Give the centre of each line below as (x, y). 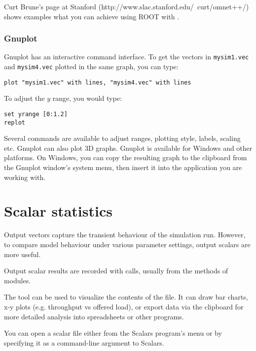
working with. (25, 177)
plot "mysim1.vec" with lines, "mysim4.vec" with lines (98, 82)
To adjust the (24, 98)
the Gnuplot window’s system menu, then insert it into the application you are (123, 167)
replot (15, 122)
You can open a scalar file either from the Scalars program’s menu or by (113, 333)
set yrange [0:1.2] (36, 114)
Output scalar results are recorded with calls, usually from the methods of (116, 271)
